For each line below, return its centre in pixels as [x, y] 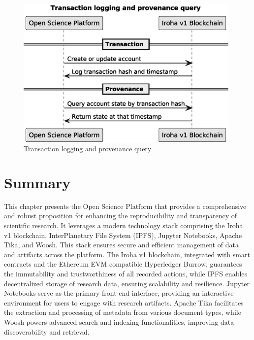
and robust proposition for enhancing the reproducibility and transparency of [121, 216]
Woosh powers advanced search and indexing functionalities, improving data [119, 322]
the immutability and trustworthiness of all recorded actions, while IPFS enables [126, 274]
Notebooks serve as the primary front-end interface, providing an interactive [119, 293]
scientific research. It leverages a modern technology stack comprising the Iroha [124, 225]
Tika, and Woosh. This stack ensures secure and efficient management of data [121, 245]
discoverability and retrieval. [47, 331]
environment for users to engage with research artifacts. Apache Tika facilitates [124, 302]
